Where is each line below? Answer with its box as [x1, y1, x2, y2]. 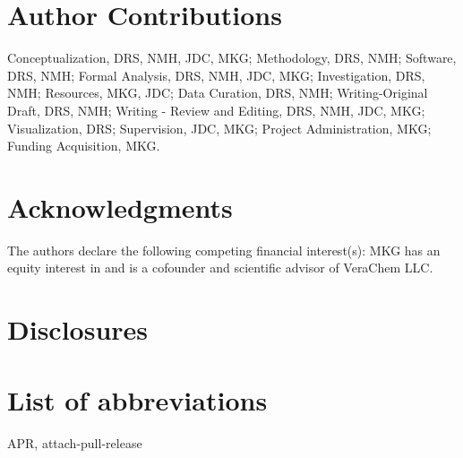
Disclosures [7, 311, 149, 348]
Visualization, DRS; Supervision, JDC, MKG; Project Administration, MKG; [7, 118, 432, 137]
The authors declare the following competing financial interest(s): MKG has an [7, 240, 441, 259]
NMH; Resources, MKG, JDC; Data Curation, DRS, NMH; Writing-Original [7, 83, 428, 102]
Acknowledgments [7, 188, 233, 225]
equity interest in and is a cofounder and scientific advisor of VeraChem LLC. [7, 258, 433, 277]
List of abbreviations [7, 381, 268, 418]
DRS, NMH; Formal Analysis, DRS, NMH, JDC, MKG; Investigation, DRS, [7, 65, 425, 84]
